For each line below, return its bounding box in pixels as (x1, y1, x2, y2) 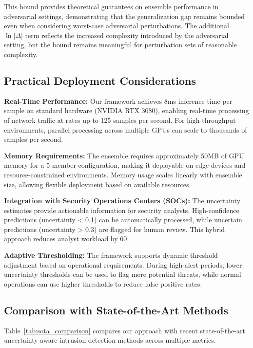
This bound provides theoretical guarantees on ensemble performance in (4, 1, 219, 11)
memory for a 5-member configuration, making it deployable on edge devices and (4, 160, 246, 170)
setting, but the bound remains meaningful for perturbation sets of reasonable (4, 39, 237, 50)
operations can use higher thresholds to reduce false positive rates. (4, 278, 202, 289)
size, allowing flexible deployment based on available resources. (4, 179, 191, 189)
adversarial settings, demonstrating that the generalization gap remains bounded (4, 11, 245, 21)
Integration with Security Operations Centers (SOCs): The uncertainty (4, 195, 241, 206)
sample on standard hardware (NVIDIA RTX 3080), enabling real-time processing (4, 105, 249, 116)
